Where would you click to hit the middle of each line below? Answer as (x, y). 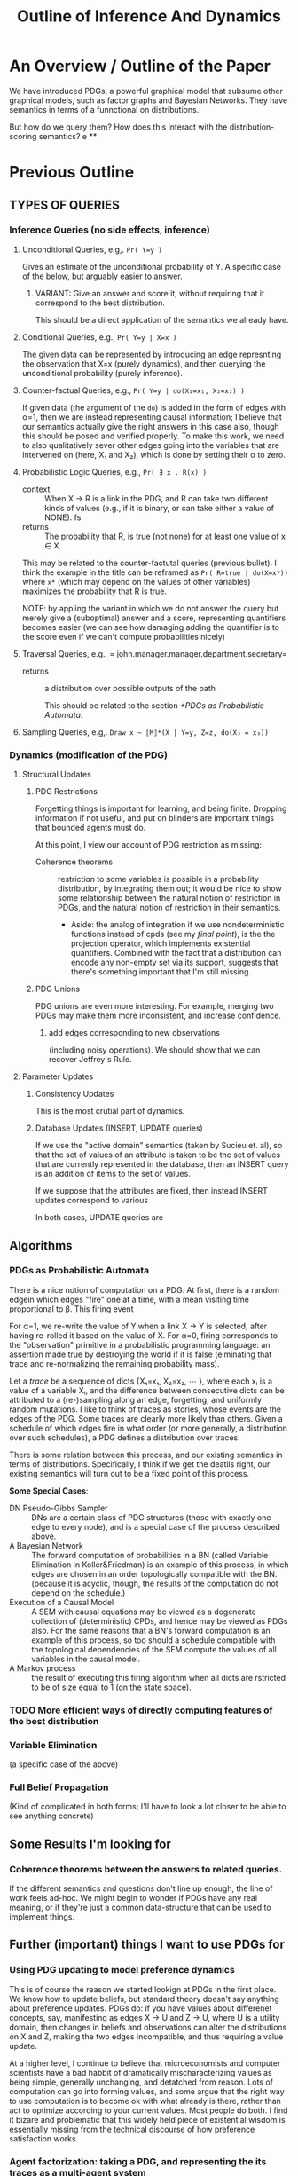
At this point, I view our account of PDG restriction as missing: (149, 845)
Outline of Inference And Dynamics (149, 16)
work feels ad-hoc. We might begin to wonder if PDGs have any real (133, 1898)
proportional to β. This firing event (72, 1309)
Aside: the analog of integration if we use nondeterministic (177, 925)
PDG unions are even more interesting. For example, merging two (154, 1006)
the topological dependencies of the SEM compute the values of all (154, 1649)
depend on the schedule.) (78, 1593)
